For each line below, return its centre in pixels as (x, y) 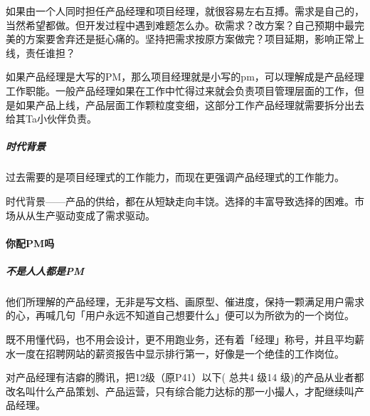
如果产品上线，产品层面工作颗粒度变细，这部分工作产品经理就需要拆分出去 (190, 104)
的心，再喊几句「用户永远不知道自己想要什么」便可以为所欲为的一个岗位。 (180, 315)
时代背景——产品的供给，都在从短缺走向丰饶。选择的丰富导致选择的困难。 (180, 201)
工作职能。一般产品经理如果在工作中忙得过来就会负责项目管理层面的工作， (180, 90)
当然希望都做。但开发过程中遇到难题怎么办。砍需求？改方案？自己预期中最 (180, 25)
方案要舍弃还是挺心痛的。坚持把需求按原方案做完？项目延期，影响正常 (190, 39)
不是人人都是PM (45, 270)
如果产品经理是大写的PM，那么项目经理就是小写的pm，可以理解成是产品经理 (185, 77)
